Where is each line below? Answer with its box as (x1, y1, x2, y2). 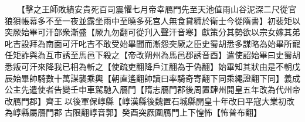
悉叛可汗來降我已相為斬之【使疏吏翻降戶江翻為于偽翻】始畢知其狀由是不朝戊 (5, 60, 300, 72)
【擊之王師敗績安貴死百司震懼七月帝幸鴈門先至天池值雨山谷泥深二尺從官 (21, 3, 296, 15)
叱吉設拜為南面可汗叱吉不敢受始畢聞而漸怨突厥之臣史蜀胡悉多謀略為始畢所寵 (5, 37, 300, 49)
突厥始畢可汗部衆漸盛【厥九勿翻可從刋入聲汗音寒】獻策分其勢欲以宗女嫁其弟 (5, 26, 300, 38)
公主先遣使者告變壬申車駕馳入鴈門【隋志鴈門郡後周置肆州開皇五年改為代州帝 (5, 83, 300, 96)
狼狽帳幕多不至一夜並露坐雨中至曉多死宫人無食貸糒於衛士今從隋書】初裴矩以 (5, 14, 300, 26)
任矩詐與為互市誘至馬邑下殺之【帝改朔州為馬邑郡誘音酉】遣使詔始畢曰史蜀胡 (5, 49, 300, 61)
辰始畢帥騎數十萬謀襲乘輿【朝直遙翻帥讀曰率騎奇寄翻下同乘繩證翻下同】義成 (5, 72, 300, 84)
